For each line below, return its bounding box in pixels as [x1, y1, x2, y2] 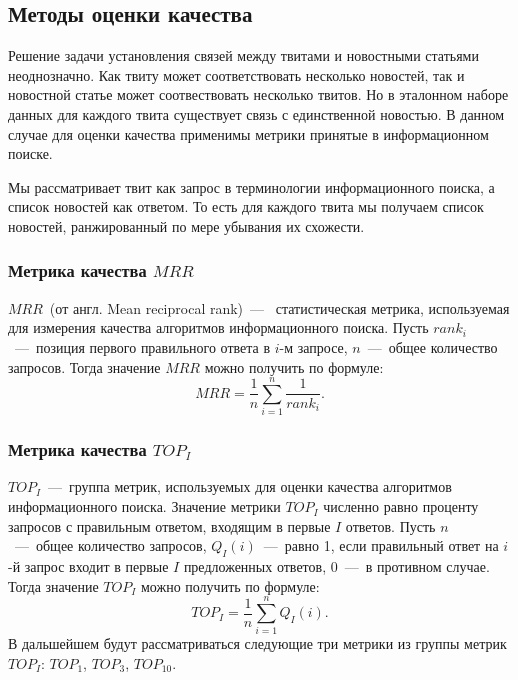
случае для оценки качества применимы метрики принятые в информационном [8, 123, 489, 144]
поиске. [8, 143, 53, 164]
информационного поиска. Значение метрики [8, 496, 281, 517]
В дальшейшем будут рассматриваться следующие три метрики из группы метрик [8, 633, 507, 654]
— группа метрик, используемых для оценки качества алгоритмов [47, 476, 452, 497]
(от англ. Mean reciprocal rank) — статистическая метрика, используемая [49, 297, 510, 318]
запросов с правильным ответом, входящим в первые [8, 515, 331, 536]
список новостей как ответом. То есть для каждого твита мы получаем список [8, 196, 484, 217]
